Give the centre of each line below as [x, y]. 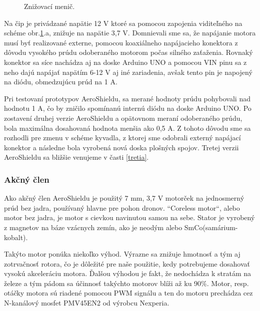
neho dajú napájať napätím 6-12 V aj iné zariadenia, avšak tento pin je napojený [128, 72]
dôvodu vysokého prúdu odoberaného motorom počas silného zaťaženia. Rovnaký [128, 52]
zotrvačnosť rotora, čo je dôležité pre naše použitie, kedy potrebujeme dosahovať [127, 263]
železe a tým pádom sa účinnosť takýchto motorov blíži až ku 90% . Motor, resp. [126, 283]
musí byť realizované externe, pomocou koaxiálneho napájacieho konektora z [121, 42]
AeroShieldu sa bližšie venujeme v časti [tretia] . [76, 157]
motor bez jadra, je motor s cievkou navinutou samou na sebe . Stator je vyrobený [129, 217]
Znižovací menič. [49, 6]
